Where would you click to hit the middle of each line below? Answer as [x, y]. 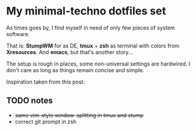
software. [18, 34]
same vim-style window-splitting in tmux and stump [79, 115]
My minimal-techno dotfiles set [86, 11]
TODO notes [29, 101]
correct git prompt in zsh [46, 121]
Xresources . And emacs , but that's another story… [70, 52]
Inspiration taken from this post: [46, 82]
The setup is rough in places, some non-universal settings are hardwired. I [98, 64]
